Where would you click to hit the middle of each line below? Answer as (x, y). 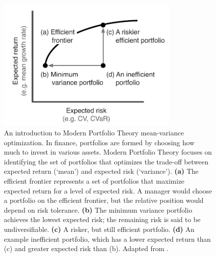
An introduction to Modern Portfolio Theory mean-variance (94, 132)
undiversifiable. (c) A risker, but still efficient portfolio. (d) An (99, 229)
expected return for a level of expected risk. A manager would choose (108, 190)
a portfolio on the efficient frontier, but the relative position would (104, 200)
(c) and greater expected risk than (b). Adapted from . (86, 248)
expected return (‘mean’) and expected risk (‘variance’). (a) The (101, 171)
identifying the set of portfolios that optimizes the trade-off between (106, 161)
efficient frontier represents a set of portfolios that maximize (94, 180)
